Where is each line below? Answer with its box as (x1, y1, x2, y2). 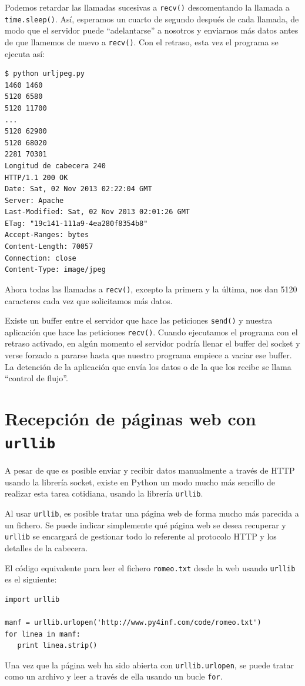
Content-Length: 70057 (5, 242, 93, 251)
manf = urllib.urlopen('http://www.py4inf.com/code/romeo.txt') (5, 618, 262, 627)
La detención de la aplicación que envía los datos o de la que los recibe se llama (5, 360, 291, 372)
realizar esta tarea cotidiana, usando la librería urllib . (5, 487, 203, 499)
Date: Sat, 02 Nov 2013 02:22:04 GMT (5, 185, 152, 194)
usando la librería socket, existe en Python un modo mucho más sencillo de (5, 475, 275, 488)
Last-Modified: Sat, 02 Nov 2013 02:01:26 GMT (5, 208, 190, 217)
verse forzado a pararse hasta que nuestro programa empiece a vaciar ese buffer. (5, 349, 292, 361)
